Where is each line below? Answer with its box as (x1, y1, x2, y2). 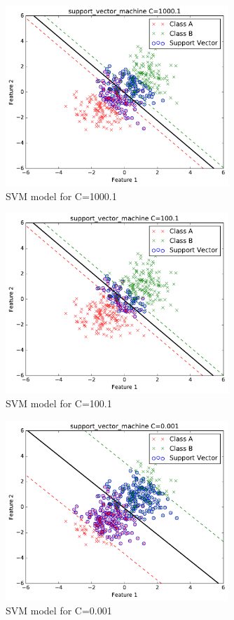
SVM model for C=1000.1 (6, 188, 117, 203)
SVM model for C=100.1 (6, 395, 112, 410)
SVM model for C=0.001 (6, 603, 112, 618)
